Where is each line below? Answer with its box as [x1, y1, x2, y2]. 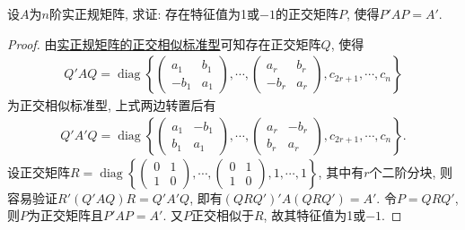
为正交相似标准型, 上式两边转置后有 [7, 96, 216, 115]
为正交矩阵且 [28, 206, 103, 225]
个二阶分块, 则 [369, 162, 453, 181]
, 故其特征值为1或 [263, 206, 366, 225]
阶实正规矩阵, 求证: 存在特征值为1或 [48, 4, 260, 22]
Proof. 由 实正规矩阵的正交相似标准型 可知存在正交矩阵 [7, 34, 321, 53]
